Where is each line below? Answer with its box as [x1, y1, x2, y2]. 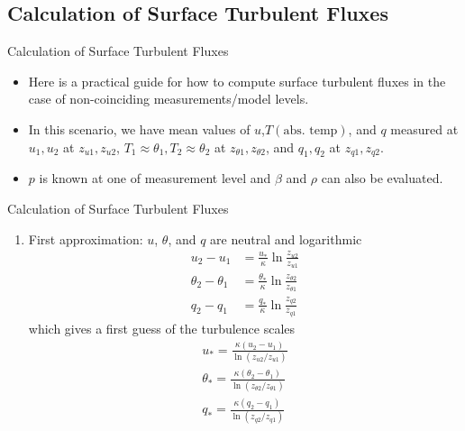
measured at [390, 119, 459, 138]
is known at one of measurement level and [39, 169, 271, 188]
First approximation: [28, 229, 143, 248]
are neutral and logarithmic [210, 229, 362, 248]
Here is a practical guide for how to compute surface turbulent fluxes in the [28, 71, 446, 90]
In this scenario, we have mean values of [28, 119, 251, 138]
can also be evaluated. [321, 169, 443, 188]
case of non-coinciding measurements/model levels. [28, 89, 309, 108]
